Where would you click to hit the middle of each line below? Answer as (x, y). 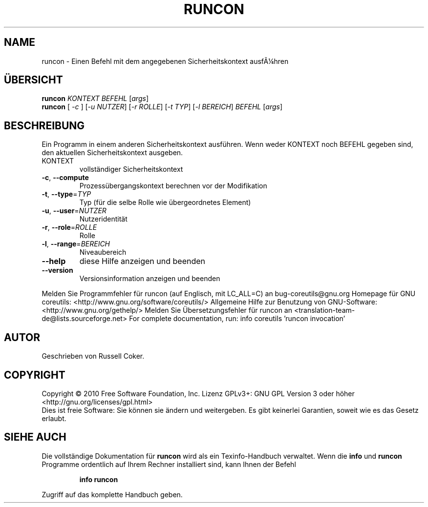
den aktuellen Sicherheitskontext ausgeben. (112, 153)
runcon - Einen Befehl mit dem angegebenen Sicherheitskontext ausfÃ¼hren (165, 61)
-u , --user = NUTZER (74, 211)
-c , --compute (65, 178)
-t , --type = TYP (66, 194)
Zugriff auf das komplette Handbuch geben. (112, 494)
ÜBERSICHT (33, 80)
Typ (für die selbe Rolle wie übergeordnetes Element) (165, 203)
